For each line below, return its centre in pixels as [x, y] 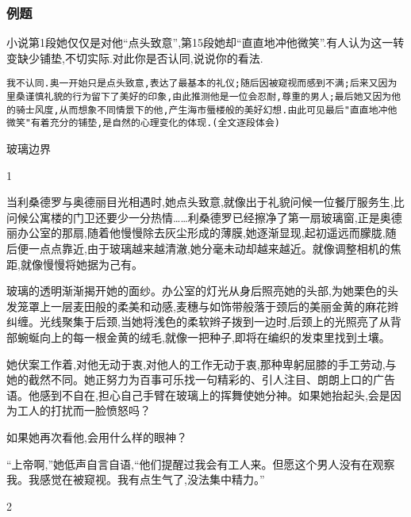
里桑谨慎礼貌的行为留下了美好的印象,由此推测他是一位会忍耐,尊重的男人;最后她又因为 [199, 97]
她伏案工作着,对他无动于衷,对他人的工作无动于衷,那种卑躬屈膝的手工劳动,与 [202, 364]
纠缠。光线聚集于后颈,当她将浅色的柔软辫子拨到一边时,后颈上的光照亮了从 [198, 322]
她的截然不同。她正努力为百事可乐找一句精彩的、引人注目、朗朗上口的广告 [201, 379]
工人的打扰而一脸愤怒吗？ [84, 410]
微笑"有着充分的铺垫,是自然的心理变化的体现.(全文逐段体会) [143, 123]
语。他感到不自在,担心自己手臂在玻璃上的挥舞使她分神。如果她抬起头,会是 [198, 394]
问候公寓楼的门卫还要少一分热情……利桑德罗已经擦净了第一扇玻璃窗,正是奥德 [204, 217]
